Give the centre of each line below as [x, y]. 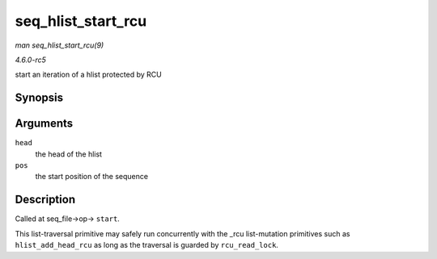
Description [45, 200]
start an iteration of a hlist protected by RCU [88, 75]
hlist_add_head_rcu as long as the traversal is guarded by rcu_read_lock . [147, 245]
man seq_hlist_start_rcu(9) [59, 45]
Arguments [44, 124]
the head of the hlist [69, 154]
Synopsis [39, 98]
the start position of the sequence [92, 177]
